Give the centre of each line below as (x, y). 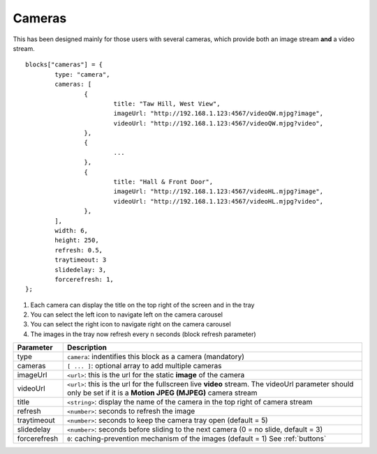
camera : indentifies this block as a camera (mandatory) (155, 357)
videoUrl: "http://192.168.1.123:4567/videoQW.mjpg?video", (219, 123)
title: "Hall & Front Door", (163, 182)
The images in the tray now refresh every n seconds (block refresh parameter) (143, 334)
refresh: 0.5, (79, 250)
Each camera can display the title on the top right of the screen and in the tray (142, 305)
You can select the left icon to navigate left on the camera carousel (127, 315)
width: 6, (72, 230)
